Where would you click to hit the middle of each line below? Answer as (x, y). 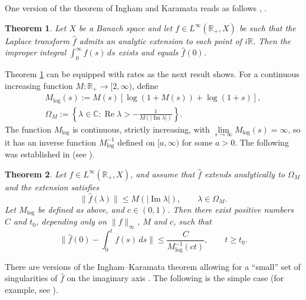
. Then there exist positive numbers (231, 209)
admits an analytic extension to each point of (161, 40)
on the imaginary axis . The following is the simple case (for (175, 278)
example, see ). (32, 289)
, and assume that (162, 174)
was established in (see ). (50, 154)
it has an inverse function (50, 142)
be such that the (267, 27)
